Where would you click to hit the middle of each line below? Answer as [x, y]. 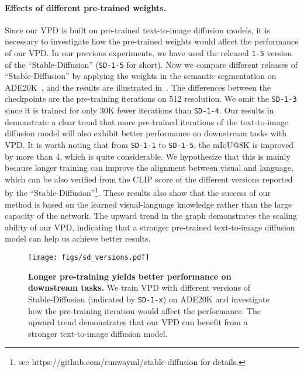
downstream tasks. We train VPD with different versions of [139, 287]
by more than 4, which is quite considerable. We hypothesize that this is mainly [148, 156]
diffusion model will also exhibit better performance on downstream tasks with [146, 133]
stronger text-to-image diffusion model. [98, 333]
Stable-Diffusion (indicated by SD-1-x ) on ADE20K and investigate [149, 299]
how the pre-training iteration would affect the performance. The [145, 310]
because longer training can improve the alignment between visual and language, [149, 168]
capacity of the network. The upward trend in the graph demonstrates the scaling [151, 216]
